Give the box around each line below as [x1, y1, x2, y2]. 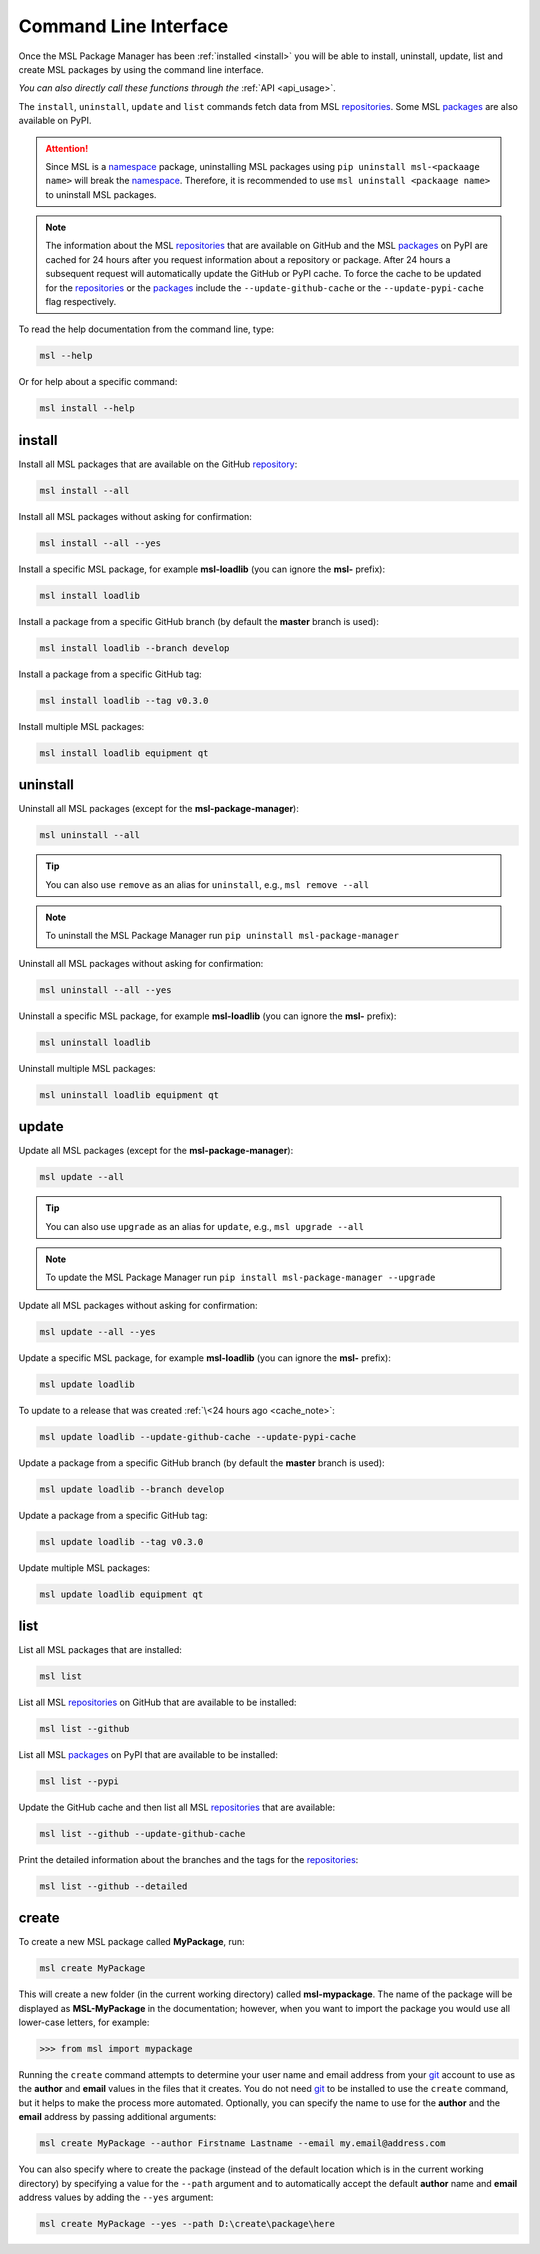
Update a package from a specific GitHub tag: [18, 1509, 208, 1521]
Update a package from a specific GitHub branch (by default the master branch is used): [18, 1456, 385, 1469]
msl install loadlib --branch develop [39, 642, 230, 654]
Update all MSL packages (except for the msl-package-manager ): [18, 1145, 294, 1157]
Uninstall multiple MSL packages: [18, 1062, 156, 1074]
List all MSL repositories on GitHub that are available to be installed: [18, 1696, 297, 1708]
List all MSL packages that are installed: [18, 1644, 182, 1655]
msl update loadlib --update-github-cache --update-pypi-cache [39, 1431, 357, 1442]
